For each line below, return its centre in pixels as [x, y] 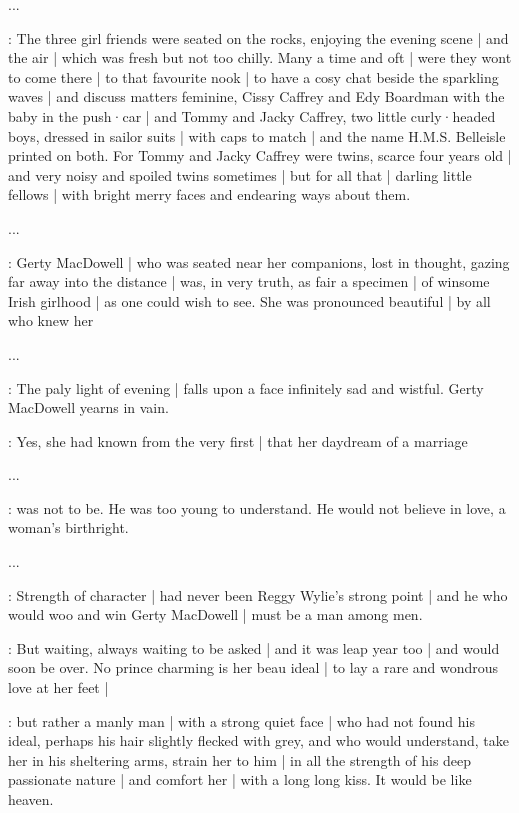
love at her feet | [58, 687]
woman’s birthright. [68, 527]
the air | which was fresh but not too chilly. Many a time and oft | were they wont [260, 57]
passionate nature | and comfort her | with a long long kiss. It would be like [240, 779]
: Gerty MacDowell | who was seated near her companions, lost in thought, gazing [259, 261]
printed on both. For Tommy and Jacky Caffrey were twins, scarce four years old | [260, 155]
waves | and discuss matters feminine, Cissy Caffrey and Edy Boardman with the [256, 96]
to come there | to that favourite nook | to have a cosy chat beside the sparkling [253, 76]
